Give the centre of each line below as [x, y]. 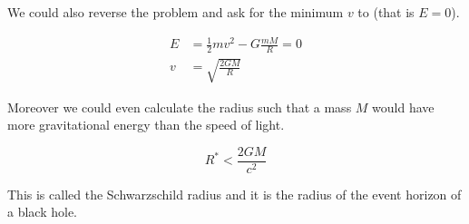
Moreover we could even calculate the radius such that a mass [180, 107]
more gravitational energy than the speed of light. [146, 125]
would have [403, 107]
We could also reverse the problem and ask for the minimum [176, 12]
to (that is [386, 12]
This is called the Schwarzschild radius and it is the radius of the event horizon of [234, 194]
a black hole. [42, 212]
